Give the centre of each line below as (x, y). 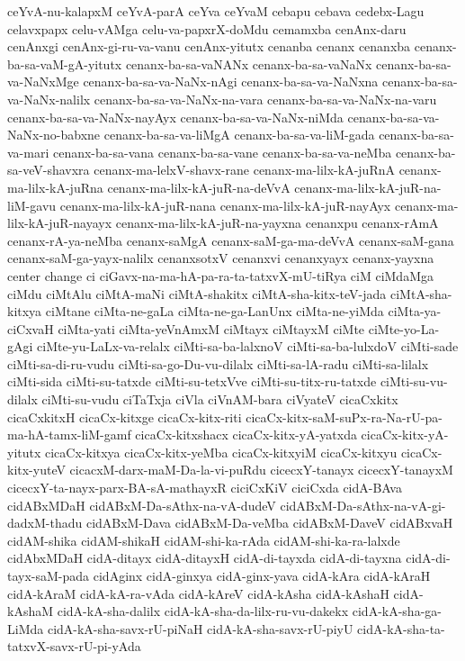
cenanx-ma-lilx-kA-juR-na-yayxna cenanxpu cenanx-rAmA (277, 223)
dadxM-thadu (45, 523)
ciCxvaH (31, 328)
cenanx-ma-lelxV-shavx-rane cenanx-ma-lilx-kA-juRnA (244, 170)
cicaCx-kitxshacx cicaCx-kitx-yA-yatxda (246, 435)
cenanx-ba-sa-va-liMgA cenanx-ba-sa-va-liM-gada (239, 135)
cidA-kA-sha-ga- (397, 611)
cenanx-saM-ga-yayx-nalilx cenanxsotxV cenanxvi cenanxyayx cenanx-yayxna (221, 258)
